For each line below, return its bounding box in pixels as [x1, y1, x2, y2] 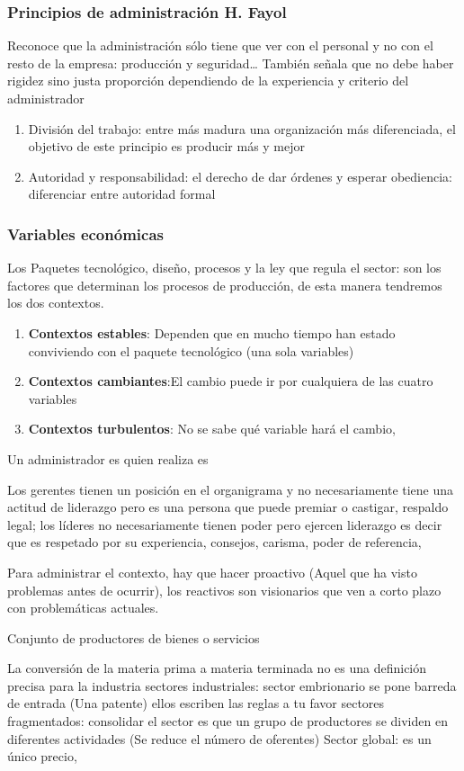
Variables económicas [7, 222, 164, 245]
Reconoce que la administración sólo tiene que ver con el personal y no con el [7, 36, 433, 55]
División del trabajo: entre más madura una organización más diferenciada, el [28, 119, 456, 138]
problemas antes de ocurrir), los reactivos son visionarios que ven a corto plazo [7, 580, 442, 599]
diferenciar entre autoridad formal [28, 184, 216, 203]
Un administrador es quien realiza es [7, 449, 209, 468]
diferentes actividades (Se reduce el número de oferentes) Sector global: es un [7, 729, 432, 748]
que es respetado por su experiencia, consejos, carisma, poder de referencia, [7, 533, 422, 551]
